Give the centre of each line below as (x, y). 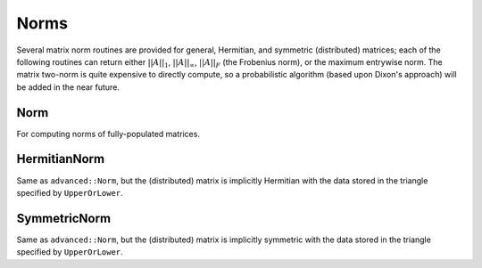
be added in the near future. (68, 87)
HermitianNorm (61, 159)
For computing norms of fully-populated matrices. (108, 134)
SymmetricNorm (64, 218)
